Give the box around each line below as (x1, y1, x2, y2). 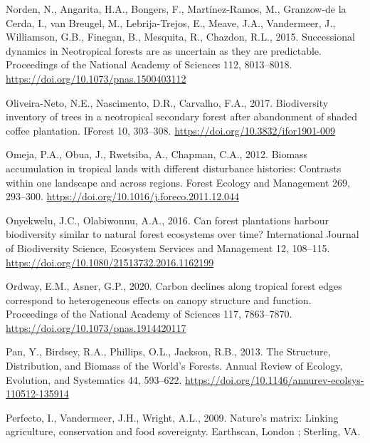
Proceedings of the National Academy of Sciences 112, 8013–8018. (6, 57, 292, 72)
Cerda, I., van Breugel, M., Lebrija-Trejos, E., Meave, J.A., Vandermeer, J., (6, 15, 336, 30)
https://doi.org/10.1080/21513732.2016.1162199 (6, 254, 214, 269)
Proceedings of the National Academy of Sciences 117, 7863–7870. (6, 306, 292, 321)
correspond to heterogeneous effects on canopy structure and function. (6, 292, 312, 307)
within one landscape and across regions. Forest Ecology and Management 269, (6, 174, 350, 189)
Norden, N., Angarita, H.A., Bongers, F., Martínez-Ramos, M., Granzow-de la (6, 1, 347, 16)
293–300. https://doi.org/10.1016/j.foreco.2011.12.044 (6, 189, 240, 204)
